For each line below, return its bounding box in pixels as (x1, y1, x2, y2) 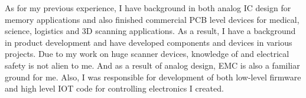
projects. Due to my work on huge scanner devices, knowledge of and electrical (5, 48, 289, 60)
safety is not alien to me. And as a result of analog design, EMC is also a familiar (5, 59, 300, 71)
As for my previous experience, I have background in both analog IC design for (5, 2, 291, 13)
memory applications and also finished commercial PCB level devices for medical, (5, 13, 300, 25)
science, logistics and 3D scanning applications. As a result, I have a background (5, 25, 296, 37)
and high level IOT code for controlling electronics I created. (5, 82, 224, 94)
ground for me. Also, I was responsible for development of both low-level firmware (5, 70, 301, 83)
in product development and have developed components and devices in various (5, 36, 292, 48)
